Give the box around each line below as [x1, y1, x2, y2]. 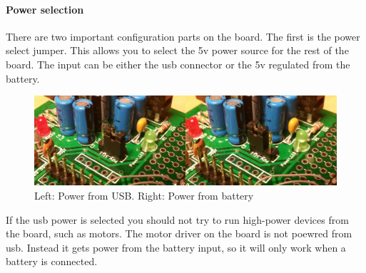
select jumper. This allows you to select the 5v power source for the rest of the [6, 43, 349, 58]
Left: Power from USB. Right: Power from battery [34, 188, 254, 203]
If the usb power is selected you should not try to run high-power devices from [6, 212, 349, 227]
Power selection [6, 1, 84, 16]
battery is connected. [6, 254, 98, 269]
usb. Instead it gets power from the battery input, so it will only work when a [6, 239, 346, 254]
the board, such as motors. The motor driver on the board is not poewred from [6, 226, 352, 241]
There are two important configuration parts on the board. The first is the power [6, 29, 360, 43]
